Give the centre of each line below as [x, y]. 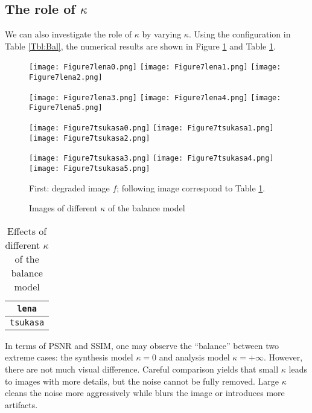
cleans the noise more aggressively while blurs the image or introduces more [145, 393]
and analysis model [194, 357]
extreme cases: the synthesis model [69, 357]
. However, [283, 357]
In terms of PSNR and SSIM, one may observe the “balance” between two [142, 345]
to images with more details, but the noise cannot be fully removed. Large [142, 381]
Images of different [63, 208]
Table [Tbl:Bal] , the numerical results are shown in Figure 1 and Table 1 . [140, 46]
